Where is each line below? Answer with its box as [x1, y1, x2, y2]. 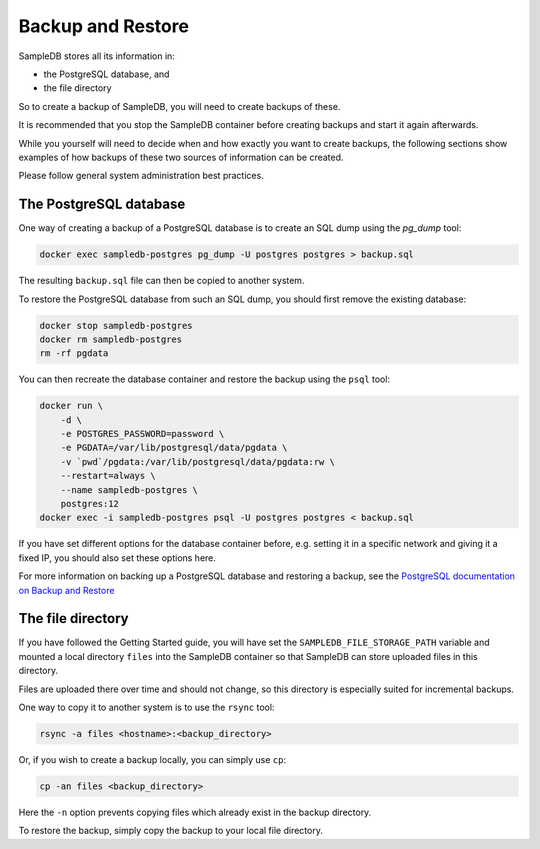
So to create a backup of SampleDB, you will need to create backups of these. [18, 100, 341, 112]
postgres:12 [60, 498, 120, 510]
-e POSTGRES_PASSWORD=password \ [60, 428, 225, 440]
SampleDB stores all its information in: [18, 50, 175, 62]
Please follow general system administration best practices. [18, 170, 264, 182]
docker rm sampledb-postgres [39, 333, 183, 345]
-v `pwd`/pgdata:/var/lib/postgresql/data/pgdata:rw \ [60, 456, 335, 467]
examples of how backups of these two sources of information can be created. [18, 151, 344, 163]
